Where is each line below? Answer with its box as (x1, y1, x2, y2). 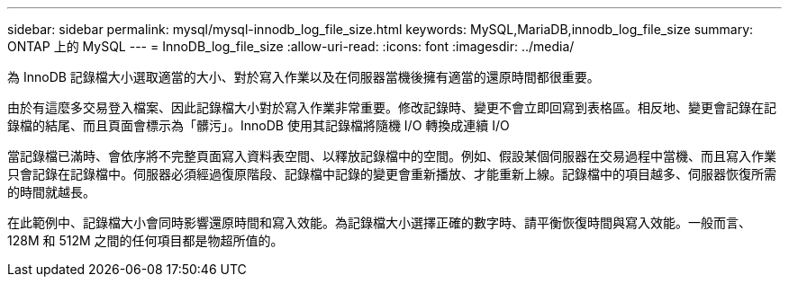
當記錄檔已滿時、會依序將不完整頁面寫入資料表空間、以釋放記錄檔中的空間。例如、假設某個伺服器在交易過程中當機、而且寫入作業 (7, 148, 776, 164)
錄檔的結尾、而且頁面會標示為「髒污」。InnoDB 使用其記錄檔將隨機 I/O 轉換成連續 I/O (7, 118, 510, 133)
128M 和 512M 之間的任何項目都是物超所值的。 (7, 233, 284, 248)
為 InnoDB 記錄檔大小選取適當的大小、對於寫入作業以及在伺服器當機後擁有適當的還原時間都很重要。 (7, 69, 600, 84)
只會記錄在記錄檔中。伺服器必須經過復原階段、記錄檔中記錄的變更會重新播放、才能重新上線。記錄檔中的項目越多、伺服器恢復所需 (7, 166, 776, 182)
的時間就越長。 (7, 184, 95, 200)
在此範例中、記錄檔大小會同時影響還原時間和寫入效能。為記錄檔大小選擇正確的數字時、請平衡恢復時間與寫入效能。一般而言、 (7, 215, 751, 230)
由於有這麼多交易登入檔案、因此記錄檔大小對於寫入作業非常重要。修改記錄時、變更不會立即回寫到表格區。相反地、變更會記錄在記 (7, 100, 776, 115)
